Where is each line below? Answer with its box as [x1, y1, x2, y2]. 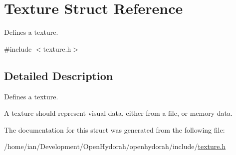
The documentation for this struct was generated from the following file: [4, 124, 225, 135]
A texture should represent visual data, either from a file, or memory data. [4, 108, 233, 118]
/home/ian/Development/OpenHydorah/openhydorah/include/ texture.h [4, 141, 226, 152]
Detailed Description [4, 68, 113, 83]
